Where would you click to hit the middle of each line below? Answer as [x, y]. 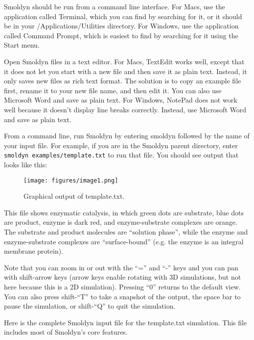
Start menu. [22, 45]
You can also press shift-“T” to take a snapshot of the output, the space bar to [122, 296]
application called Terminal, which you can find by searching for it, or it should [123, 16]
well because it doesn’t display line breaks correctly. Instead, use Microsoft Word [125, 109]
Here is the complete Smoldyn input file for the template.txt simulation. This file [126, 322]
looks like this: [26, 164]
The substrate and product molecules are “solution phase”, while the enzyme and [126, 232]
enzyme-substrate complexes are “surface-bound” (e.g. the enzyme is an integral [124, 241]
